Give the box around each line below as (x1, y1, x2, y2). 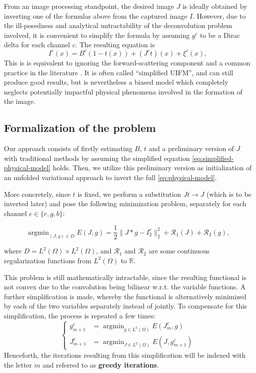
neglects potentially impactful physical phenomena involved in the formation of (4, 86, 243, 96)
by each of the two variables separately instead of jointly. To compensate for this (4, 301, 247, 311)
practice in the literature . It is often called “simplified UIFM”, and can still (4, 67, 233, 77)
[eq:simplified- (192, 153, 234, 163)
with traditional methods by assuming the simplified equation (4, 153, 190, 163)
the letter (4, 359, 32, 370)
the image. (4, 96, 35, 106)
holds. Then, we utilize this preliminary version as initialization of (53, 162, 252, 173)
